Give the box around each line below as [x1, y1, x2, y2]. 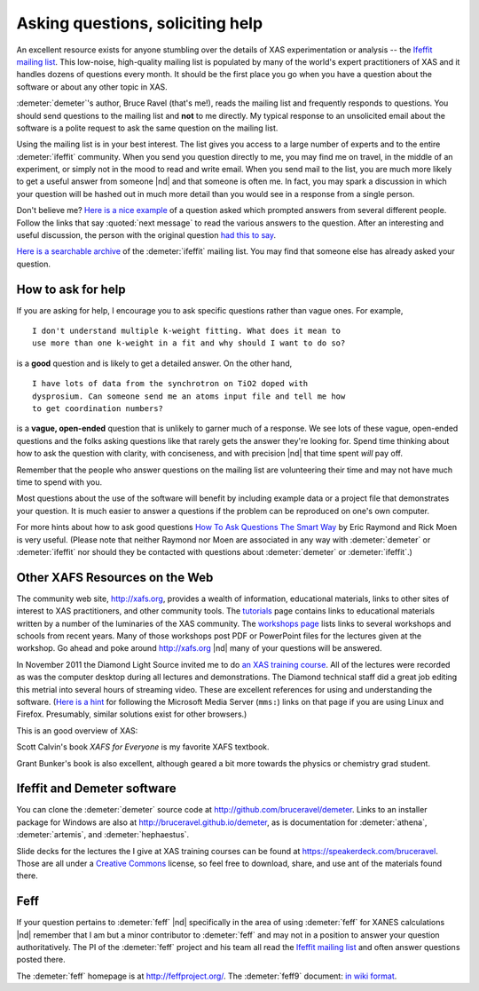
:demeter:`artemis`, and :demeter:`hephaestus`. [16, 829, 190, 840]
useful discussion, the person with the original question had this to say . [16, 230, 277, 241]
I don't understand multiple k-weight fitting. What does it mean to [32, 326, 342, 337]
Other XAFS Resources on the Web [16, 569, 214, 585]
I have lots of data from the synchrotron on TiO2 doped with [32, 378, 309, 389]
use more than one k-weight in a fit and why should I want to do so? [32, 338, 346, 348]
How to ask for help [16, 281, 126, 297]
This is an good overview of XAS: [16, 725, 138, 736]
